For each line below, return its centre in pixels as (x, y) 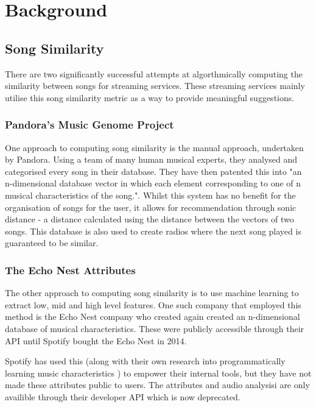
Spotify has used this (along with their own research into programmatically (145, 361)
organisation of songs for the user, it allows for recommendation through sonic (151, 207)
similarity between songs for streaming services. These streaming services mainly (155, 86)
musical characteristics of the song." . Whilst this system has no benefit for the (150, 195)
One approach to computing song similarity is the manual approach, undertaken (154, 147)
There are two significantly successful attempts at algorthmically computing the (154, 73)
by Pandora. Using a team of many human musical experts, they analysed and (151, 159)
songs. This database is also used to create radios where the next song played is (153, 231)
